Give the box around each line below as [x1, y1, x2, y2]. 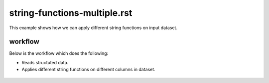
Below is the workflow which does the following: [9, 50, 109, 56]
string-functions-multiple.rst [9, 7, 133, 18]
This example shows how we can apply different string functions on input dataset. [9, 25, 178, 31]
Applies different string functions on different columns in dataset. [21, 67, 155, 73]
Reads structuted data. [21, 59, 69, 65]
